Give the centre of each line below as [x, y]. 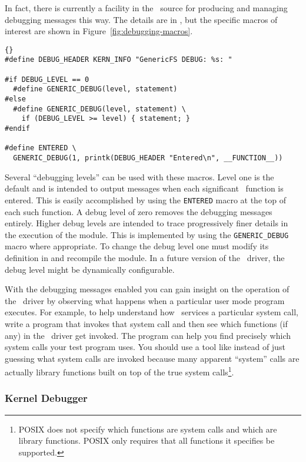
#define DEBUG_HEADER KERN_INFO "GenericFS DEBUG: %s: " [119, 60]
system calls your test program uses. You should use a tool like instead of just [145, 347]
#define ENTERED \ [41, 148]
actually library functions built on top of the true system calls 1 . [119, 371]
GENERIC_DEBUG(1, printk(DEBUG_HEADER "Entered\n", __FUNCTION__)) [148, 158]
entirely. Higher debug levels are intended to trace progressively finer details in [147, 223]
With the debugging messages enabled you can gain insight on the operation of [147, 289]
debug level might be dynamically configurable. [90, 269]
